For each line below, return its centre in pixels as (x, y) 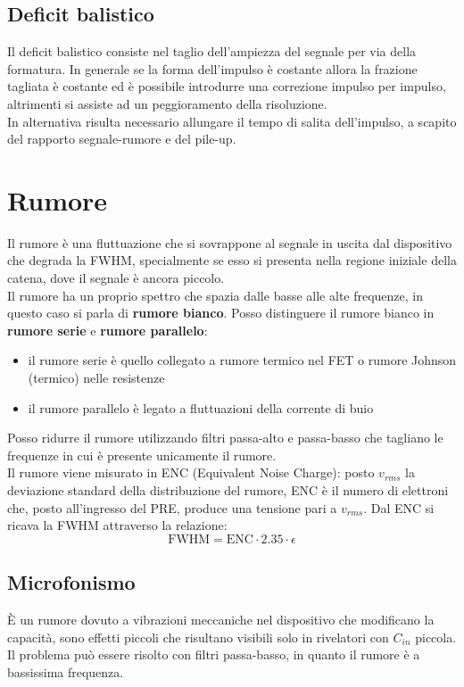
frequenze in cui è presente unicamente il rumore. (142, 455)
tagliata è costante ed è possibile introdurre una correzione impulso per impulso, (227, 86)
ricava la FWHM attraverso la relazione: (117, 525)
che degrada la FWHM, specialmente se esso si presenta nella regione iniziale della (232, 260)
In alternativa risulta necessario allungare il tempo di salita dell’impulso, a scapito (232, 121)
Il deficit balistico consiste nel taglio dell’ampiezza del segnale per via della (212, 51)
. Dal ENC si (399, 507)
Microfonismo (71, 582)
